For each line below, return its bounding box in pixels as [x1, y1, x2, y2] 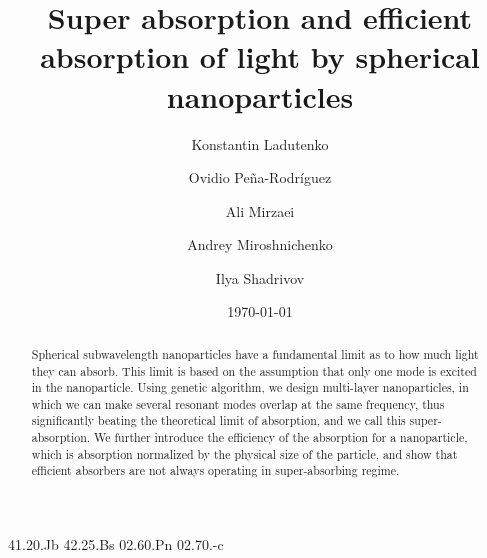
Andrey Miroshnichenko [187, 234, 333, 255]
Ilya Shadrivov [215, 267, 305, 288]
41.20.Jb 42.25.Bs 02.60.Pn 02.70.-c [8, 534, 224, 555]
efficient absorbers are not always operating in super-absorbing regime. [31, 462, 400, 479]
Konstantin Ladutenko [191, 133, 329, 154]
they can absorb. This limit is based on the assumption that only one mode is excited [31, 362, 477, 379]
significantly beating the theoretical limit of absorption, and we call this [31, 412, 406, 429]
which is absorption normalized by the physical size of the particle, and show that [31, 445, 458, 462]
